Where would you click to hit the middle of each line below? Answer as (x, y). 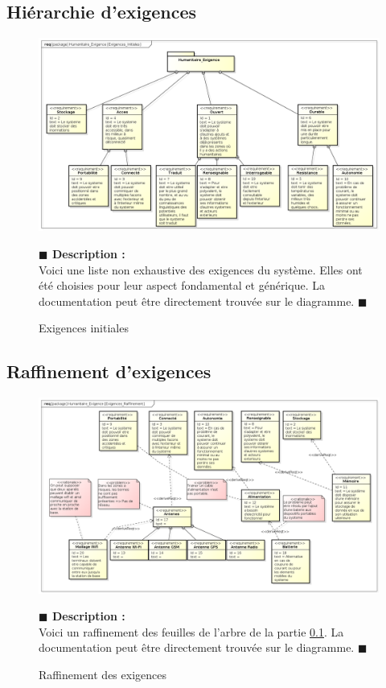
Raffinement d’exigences (109, 371)
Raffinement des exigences (103, 674)
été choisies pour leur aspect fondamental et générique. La (182, 285)
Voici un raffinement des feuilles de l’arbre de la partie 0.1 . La (191, 631)
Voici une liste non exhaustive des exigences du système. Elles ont (201, 269)
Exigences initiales (84, 328)
